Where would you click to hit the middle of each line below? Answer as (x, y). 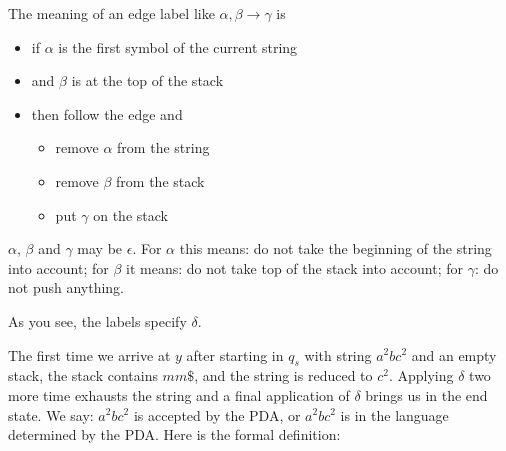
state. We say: (51, 414)
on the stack (130, 214)
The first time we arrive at (89, 354)
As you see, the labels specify (97, 320)
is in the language (394, 414)
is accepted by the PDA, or (217, 414)
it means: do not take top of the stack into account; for (294, 267)
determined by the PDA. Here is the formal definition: (174, 434)
